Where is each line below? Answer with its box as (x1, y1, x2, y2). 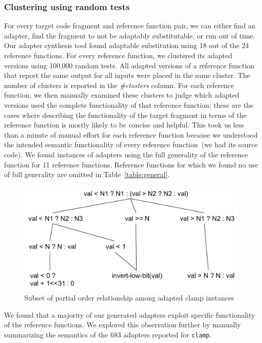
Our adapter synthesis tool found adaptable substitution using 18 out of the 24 (4, 40, 249, 51)
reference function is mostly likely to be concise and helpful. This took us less (4, 119, 244, 130)
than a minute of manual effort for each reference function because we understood (4, 129, 258, 140)
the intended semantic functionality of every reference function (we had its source (4, 139, 258, 150)
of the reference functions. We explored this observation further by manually (4, 319, 241, 330)
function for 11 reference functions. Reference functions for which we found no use (4, 159, 258, 169)
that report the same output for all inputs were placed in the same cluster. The (4, 70, 250, 80)
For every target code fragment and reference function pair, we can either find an (4, 20, 256, 31)
